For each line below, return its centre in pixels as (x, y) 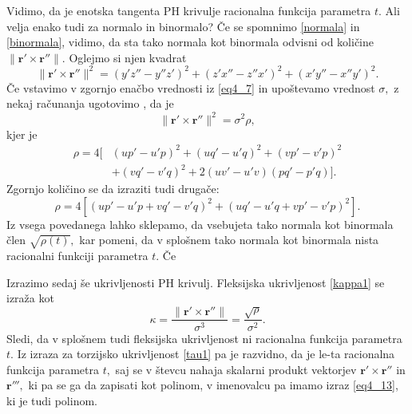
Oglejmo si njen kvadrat (128, 57)
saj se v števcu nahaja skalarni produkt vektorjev (236, 369)
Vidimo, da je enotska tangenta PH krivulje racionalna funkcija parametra (189, 10)
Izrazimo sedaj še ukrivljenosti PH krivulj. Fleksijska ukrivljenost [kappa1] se (196, 282)
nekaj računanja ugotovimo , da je (90, 103)
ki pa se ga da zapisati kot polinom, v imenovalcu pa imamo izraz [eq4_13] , (213, 385)
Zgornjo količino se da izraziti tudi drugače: (113, 189)
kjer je (22, 134)
